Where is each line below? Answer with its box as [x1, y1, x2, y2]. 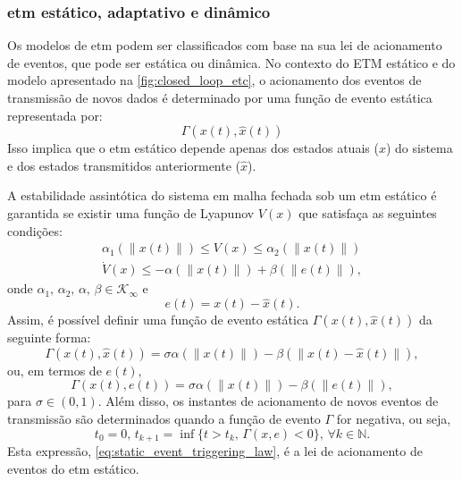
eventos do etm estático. [7, 459, 139, 477]
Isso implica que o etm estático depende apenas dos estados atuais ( [7, 139, 379, 157]
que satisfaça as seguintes [298, 203, 437, 222]
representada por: [7, 105, 103, 124]
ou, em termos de [7, 360, 102, 379]
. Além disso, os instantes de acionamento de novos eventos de [97, 392, 439, 410]
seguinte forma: [7, 328, 91, 347]
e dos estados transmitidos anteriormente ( [7, 156, 241, 174]
